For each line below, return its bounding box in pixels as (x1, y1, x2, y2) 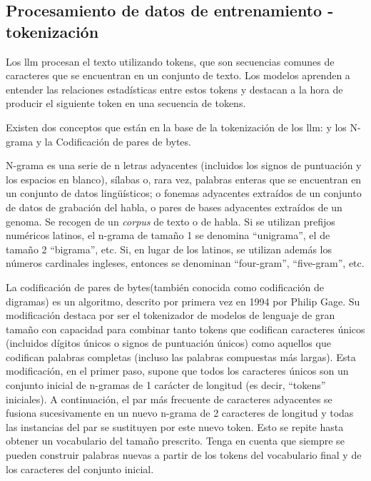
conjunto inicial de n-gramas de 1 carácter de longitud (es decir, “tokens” (6, 378, 326, 393)
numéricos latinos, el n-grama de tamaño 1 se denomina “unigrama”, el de (6, 228, 330, 243)
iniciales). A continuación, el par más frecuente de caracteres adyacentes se (6, 391, 332, 406)
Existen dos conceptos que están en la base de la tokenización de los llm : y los (6, 119, 347, 134)
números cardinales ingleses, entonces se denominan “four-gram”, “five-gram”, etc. (6, 255, 365, 270)
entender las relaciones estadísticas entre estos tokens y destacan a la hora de (6, 81, 343, 96)
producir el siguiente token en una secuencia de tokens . (6, 96, 246, 111)
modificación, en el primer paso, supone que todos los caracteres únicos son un (6, 363, 349, 378)
